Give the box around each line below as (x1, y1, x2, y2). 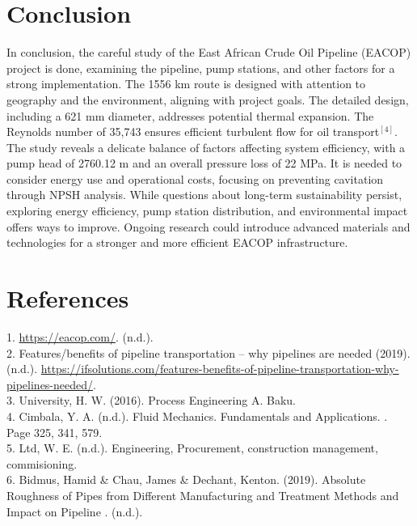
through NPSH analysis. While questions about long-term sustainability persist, (6, 186, 402, 203)
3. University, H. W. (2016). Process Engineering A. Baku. (6, 392, 296, 409)
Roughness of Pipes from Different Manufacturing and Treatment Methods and (6, 486, 399, 503)
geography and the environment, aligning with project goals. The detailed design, (6, 91, 409, 108)
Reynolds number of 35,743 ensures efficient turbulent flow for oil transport (6, 123, 380, 140)
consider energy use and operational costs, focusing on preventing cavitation (6, 170, 384, 187)
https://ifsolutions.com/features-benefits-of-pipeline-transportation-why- (40, 360, 399, 377)
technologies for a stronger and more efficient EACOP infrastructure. (6, 234, 348, 251)
